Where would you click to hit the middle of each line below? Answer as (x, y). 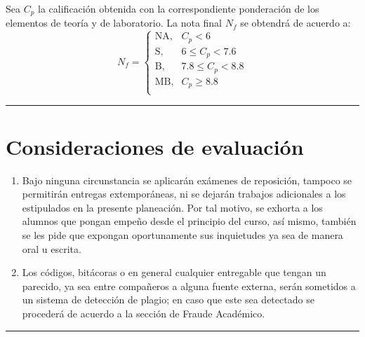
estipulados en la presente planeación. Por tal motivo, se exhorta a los (172, 207)
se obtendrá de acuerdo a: (296, 23)
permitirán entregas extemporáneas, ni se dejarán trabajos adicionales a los (184, 194)
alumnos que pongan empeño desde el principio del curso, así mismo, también (189, 221)
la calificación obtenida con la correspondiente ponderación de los (179, 8)
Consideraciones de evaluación (155, 146)
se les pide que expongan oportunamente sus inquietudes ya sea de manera (182, 235)
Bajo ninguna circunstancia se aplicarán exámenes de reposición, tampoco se (187, 180)
